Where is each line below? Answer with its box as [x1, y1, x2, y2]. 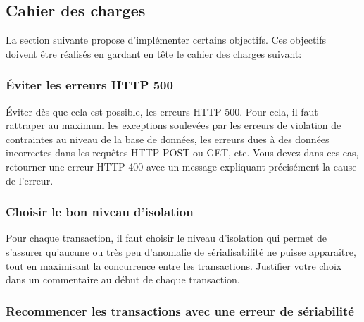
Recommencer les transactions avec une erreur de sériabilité [6, 302, 354, 319]
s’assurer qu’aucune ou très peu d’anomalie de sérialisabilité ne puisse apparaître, [6, 244, 356, 259]
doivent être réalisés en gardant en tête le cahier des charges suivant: [6, 46, 302, 61]
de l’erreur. [6, 173, 54, 187]
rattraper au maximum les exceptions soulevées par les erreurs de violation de [6, 118, 341, 132]
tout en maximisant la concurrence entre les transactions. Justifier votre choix [6, 258, 342, 273]
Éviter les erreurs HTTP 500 [6, 76, 173, 94]
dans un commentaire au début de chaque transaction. [6, 272, 240, 287]
